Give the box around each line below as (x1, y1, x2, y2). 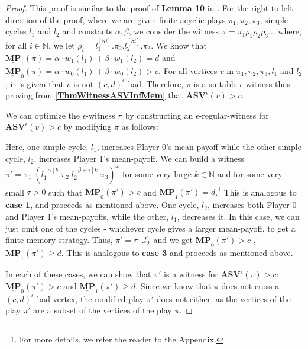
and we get (153, 233, 193, 246)
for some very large (122, 167, 192, 180)
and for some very (217, 167, 283, 180)
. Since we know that (135, 279, 212, 292)
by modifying (63, 120, 112, 133)
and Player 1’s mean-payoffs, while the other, (5, 210, 169, 222)
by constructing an (125, 108, 193, 121)
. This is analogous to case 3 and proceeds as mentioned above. (61, 246, 293, 259)
